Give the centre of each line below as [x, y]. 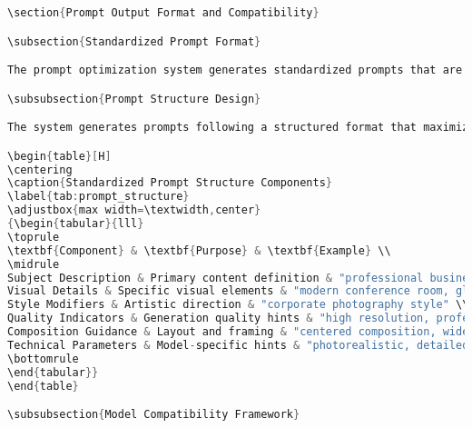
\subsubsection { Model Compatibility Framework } [154, 415]
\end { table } [43, 386]
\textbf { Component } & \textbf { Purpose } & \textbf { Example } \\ [199, 250]
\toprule [34, 237]
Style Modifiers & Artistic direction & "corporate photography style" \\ [238, 305]
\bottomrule [43, 358]
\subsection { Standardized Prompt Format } [134, 41]
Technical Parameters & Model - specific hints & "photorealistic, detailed [238, 345]
